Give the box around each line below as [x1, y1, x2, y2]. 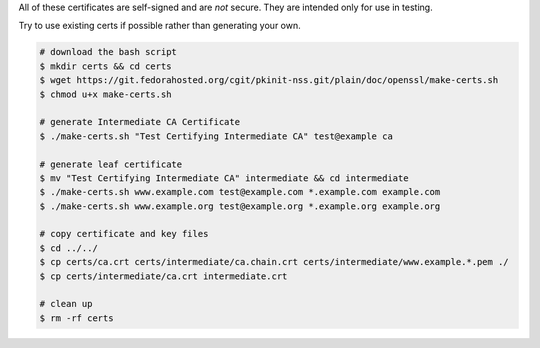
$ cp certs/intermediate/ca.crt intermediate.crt [39, 270, 288, 282]
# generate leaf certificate [39, 158, 183, 170]
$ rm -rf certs [39, 312, 114, 324]
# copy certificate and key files [39, 228, 209, 240]
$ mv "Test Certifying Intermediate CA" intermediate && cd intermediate [39, 172, 409, 184]
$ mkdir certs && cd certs [39, 60, 172, 72]
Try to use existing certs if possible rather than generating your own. [18, 20, 301, 32]
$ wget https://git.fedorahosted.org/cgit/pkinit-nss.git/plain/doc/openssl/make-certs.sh [39, 75, 499, 86]
